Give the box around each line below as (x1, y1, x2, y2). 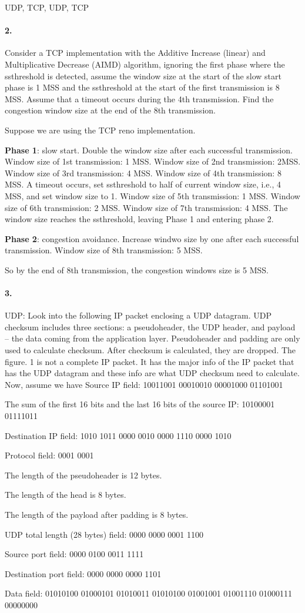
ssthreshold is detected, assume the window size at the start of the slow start (5, 69, 281, 82)
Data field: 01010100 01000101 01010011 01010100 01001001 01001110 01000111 (5, 587, 293, 599)
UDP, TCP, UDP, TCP (5, 1, 89, 13)
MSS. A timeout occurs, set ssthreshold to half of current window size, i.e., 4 (5, 178, 281, 190)
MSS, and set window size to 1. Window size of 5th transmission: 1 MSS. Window (5, 189, 300, 202)
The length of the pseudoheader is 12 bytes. (5, 468, 162, 481)
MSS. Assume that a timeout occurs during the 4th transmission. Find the (5, 92, 274, 105)
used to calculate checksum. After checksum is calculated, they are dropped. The (5, 344, 296, 356)
